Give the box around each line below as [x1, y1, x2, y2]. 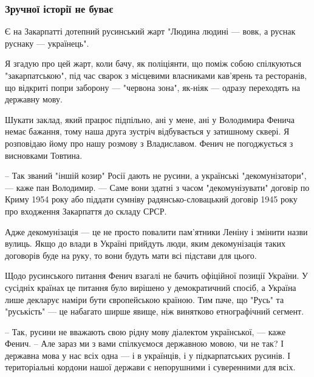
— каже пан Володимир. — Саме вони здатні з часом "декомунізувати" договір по [5, 181, 310, 193]
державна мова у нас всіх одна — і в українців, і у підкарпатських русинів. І [5, 349, 290, 361]
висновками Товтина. [5, 148, 83, 161]
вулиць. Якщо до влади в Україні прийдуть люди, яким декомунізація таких [5, 237, 285, 250]
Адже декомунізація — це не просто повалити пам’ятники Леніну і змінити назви [5, 225, 308, 238]
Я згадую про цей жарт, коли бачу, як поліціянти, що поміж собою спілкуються [5, 57, 301, 70]
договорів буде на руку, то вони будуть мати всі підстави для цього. [5, 249, 257, 261]
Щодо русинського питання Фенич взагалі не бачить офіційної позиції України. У [5, 269, 308, 282]
